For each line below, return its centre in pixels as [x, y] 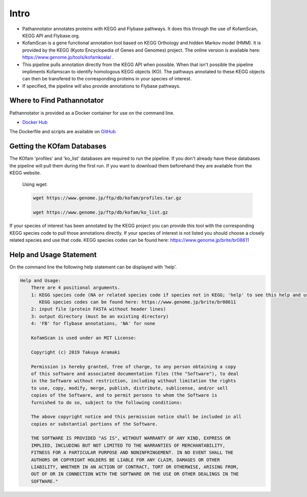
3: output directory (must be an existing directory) [100, 316]
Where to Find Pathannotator [57, 101]
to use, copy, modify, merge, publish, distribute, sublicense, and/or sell [129, 388]
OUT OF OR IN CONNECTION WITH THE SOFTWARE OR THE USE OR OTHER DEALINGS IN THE [135, 474]
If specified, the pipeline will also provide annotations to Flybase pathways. [102, 86]
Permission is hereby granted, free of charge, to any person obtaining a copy [134, 367]
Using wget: [35, 184]
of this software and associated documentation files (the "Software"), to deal [135, 374]
